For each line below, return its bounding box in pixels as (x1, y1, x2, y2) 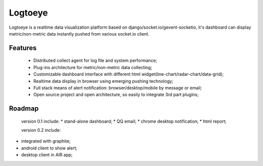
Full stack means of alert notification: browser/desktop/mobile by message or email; (33, 85, 202, 91)
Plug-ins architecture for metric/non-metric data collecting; (33, 64, 152, 70)
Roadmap (9, 105, 39, 113)
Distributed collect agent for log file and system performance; (33, 57, 157, 63)
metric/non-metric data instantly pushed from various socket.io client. (9, 31, 150, 37)
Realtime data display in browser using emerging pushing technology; (33, 78, 174, 84)
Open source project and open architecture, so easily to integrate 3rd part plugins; (33, 92, 199, 97)
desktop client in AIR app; (21, 152, 73, 158)
